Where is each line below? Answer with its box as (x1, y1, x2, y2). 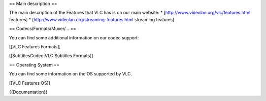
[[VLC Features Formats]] (9, 43, 61, 49)
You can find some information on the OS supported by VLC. (9, 71, 133, 77)
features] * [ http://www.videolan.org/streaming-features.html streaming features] (9, 16, 175, 22)
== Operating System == (9, 62, 60, 67)
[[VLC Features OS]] (9, 80, 50, 86)
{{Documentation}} (9, 89, 48, 95)
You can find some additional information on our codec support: (9, 34, 139, 40)
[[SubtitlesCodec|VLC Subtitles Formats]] (9, 53, 93, 59)
